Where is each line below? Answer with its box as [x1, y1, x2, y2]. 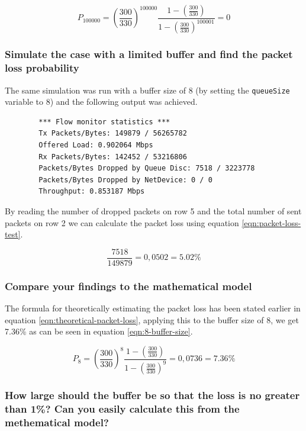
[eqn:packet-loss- [241, 216, 301, 229]
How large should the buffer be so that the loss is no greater [5, 388, 300, 403]
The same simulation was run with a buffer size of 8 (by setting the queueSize [5, 83, 290, 96]
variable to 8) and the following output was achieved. [5, 95, 198, 108]
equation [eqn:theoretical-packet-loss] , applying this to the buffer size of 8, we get [5, 313, 299, 326]
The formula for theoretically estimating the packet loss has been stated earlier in [5, 301, 301, 314]
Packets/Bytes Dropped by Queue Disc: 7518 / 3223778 [38, 164, 255, 173]
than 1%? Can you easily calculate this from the [5, 401, 240, 416]
